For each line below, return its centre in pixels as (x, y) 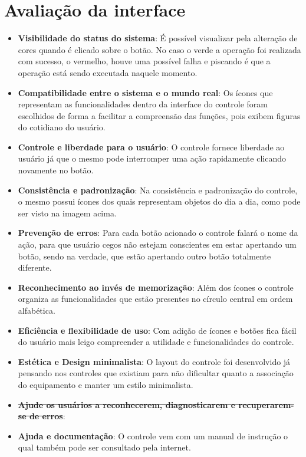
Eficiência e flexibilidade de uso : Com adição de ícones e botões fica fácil (157, 330)
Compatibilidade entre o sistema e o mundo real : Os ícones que (145, 92)
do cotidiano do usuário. (62, 127)
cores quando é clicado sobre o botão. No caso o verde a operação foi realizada (159, 49)
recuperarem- (266, 404)
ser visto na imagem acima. (67, 213)
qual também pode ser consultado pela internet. (104, 447)
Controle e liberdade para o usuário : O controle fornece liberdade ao (151, 147)
